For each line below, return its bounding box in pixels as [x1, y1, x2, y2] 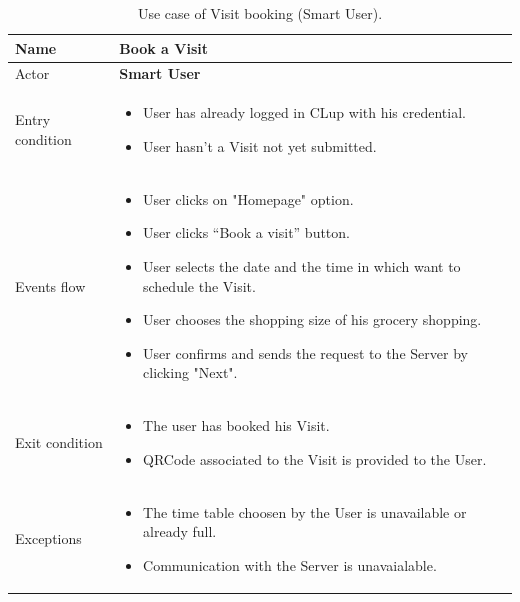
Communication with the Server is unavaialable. [143, 554, 437, 575]
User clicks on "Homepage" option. [143, 188, 354, 209]
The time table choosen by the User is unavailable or [143, 501, 467, 522]
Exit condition [15, 431, 103, 452]
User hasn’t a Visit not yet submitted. [143, 135, 377, 156]
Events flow [15, 275, 86, 296]
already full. [143, 521, 217, 542]
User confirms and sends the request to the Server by [143, 342, 468, 363]
